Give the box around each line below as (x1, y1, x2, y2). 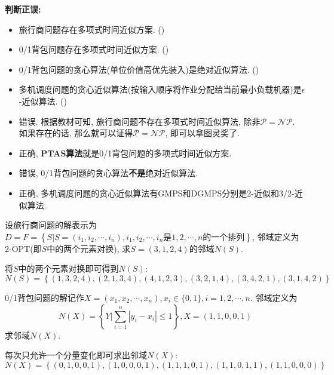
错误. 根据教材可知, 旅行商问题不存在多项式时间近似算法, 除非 (19, 115, 261, 127)
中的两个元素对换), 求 (47, 242, 131, 254)
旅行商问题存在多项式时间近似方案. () (19, 23, 165, 35)
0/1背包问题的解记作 (5, 291, 84, 303)
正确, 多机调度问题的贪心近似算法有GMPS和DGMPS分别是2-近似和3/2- (19, 186, 295, 199)
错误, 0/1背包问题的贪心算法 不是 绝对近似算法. (19, 167, 198, 179)
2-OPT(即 (5, 242, 42, 254)
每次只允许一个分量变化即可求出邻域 (5, 349, 147, 361)
